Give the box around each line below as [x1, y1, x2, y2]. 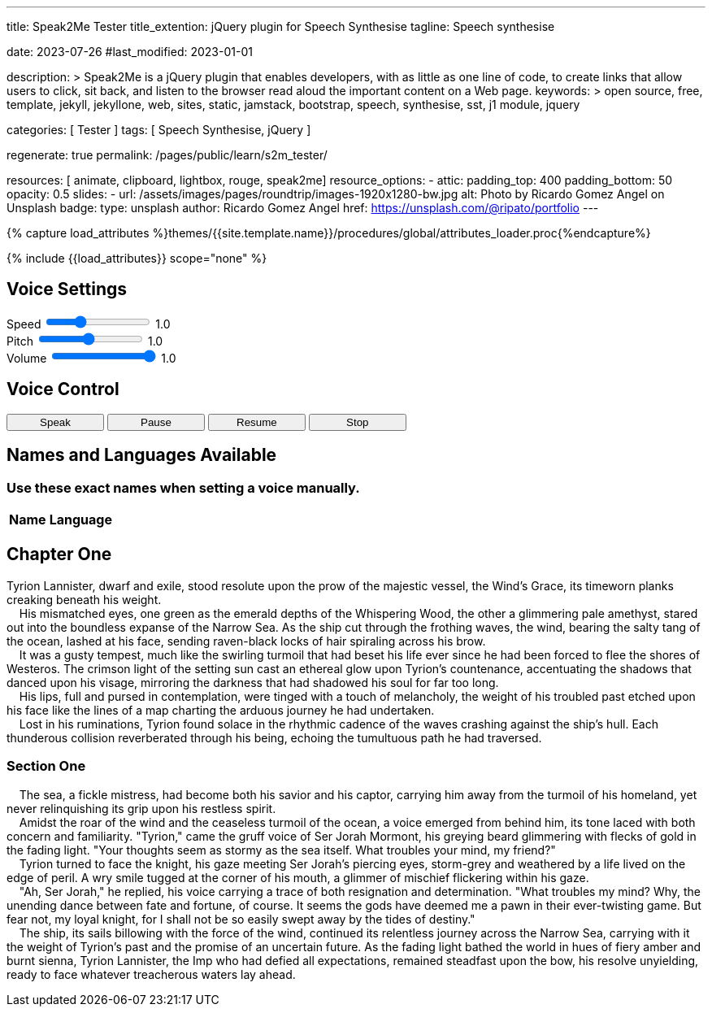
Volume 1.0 [7, 350, 176, 365]
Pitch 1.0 [7, 333, 163, 348]
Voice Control [7, 379, 119, 400]
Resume [237, 415, 277, 428]
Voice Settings [7, 279, 128, 300]
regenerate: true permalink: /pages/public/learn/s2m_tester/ [7, 148, 328, 162]
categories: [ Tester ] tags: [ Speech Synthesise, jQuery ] [7, 123, 311, 137]
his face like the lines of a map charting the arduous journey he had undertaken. [7, 702, 435, 717]
